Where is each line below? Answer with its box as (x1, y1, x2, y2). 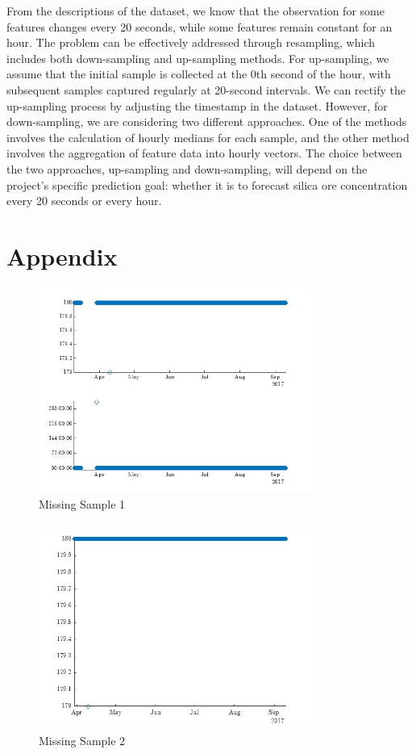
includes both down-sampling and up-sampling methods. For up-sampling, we (6, 49, 389, 66)
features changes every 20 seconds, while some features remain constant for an (6, 18, 393, 35)
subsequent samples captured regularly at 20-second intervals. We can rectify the (6, 81, 406, 98)
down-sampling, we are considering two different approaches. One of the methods (6, 113, 407, 130)
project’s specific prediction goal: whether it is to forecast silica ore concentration (6, 176, 408, 193)
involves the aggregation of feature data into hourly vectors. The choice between (6, 145, 402, 161)
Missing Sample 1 (39, 495, 126, 512)
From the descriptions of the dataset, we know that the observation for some (6, 2, 385, 19)
